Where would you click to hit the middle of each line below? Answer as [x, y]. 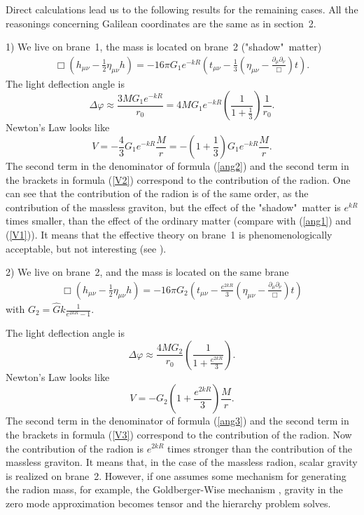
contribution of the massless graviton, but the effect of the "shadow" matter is [173, 207]
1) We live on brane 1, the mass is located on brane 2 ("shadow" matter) [164, 47]
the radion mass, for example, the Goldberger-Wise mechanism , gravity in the [174, 489]
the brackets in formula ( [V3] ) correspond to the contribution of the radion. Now [179, 434]
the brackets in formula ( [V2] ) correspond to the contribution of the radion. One [178, 179]
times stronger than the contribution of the [260, 448]
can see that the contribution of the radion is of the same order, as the [157, 193]
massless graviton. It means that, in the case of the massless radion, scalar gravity [182, 462]
